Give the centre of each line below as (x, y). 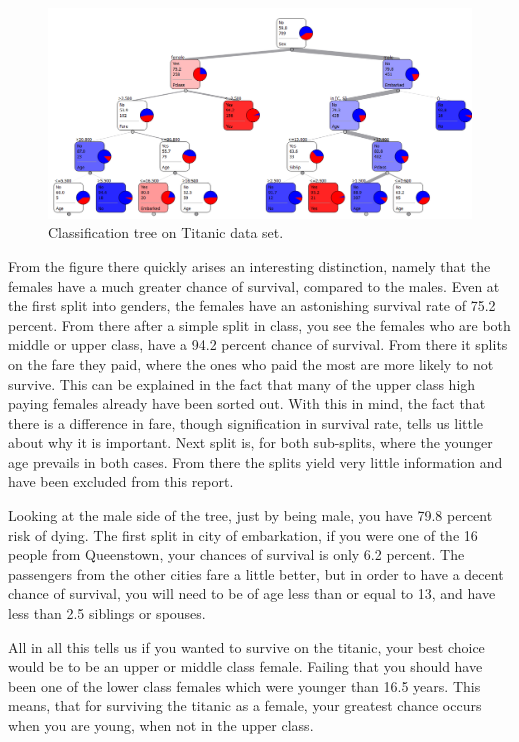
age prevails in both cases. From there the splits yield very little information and (255, 461)
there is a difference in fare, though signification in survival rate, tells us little (246, 422)
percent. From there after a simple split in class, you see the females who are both (259, 324)
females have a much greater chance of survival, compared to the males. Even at (254, 285)
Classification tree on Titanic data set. (166, 232)
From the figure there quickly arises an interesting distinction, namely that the (249, 265)
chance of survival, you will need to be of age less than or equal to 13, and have (252, 593)
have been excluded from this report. (121, 481)
